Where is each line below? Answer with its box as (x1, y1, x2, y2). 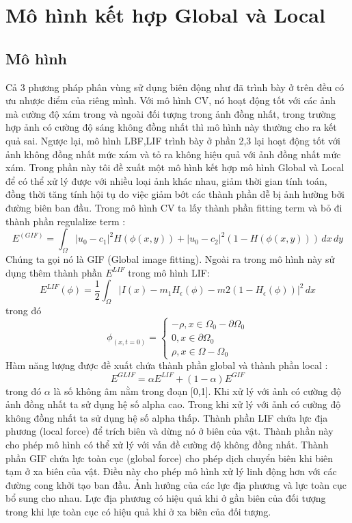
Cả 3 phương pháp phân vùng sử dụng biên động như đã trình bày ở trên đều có (5, 79, 344, 94)
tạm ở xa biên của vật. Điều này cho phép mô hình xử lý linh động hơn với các (5, 464, 337, 479)
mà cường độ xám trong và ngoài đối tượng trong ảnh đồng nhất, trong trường (5, 106, 336, 120)
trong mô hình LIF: (128, 265, 210, 279)
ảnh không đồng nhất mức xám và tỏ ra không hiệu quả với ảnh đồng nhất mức (5, 146, 341, 161)
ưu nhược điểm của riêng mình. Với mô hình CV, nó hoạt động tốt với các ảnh (5, 93, 336, 107)
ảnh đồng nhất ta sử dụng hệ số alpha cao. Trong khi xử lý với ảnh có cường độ (5, 397, 341, 411)
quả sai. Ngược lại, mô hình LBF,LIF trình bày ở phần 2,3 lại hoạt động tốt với (5, 133, 340, 147)
